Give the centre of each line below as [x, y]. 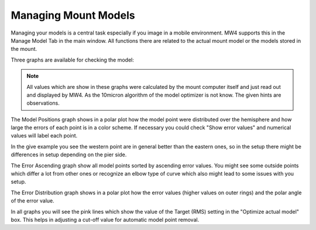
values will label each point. [44, 136]
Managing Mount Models [73, 15]
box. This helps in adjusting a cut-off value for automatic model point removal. [105, 219]
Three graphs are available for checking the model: [72, 60]
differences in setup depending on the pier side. [69, 155]
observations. [43, 103]
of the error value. [33, 201]
